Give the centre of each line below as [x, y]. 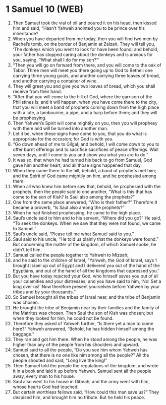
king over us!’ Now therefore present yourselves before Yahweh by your [86, 286]
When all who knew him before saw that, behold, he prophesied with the [86, 186]
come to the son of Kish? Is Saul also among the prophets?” [74, 197]
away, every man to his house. [44, 376]
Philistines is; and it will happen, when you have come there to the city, [85, 102]
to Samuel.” [25, 228]
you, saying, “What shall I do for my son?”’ [56, 60]
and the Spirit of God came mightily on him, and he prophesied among [84, 176]
